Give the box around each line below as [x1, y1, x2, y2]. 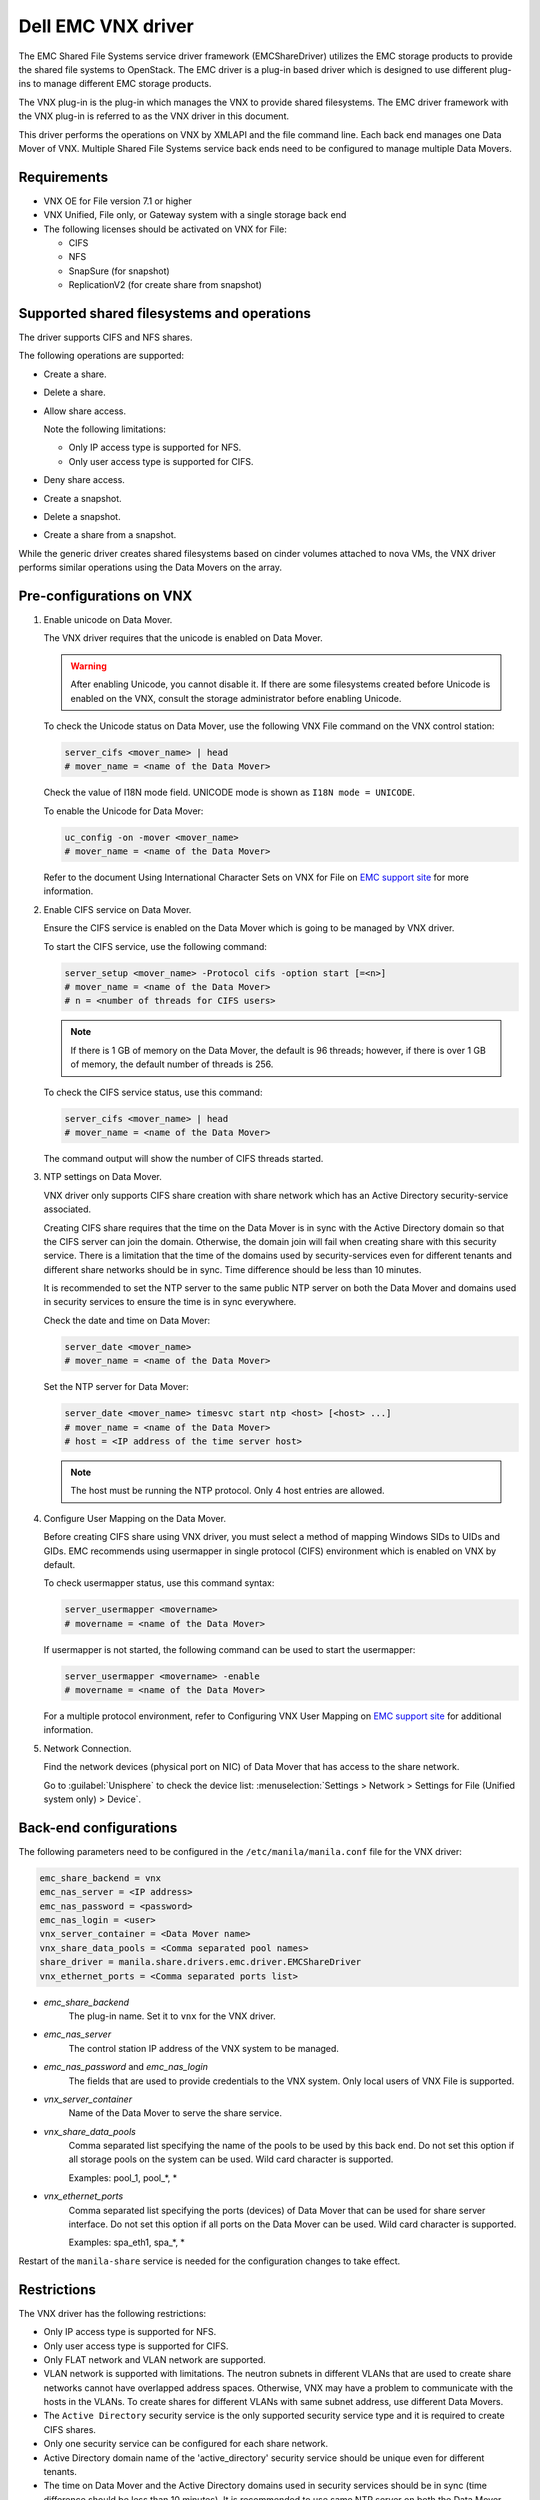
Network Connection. [43, 1742, 132, 1754]
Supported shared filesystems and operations [18, 305, 312, 322]
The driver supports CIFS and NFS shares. [18, 331, 193, 344]
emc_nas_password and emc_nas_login [43, 2061, 209, 2073]
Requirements [18, 168, 109, 185]
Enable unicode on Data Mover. [43, 614, 173, 626]
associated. [43, 1203, 92, 1215]
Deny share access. [43, 474, 125, 486]
